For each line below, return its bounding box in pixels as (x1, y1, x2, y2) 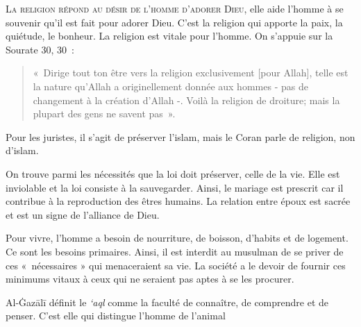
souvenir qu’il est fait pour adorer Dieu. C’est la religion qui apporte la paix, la (6, 15, 343, 29)
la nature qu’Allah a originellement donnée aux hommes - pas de (33, 78, 308, 93)
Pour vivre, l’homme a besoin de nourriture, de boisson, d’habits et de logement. (6, 230, 349, 245)
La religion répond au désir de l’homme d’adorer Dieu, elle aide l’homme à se (6, 1, 344, 15)
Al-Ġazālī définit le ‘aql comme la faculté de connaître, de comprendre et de (6, 294, 329, 309)
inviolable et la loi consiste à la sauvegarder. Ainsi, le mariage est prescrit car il (6, 180, 344, 194)
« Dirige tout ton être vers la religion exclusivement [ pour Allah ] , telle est (33, 65, 349, 80)
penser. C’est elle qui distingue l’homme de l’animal (6, 308, 226, 323)
